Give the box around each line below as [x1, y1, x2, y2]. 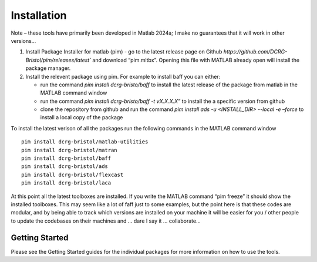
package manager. [25, 65, 71, 72]
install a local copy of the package [40, 114, 123, 121]
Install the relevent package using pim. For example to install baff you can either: [25, 73, 221, 80]
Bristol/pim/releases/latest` [25, 56, 91, 63]
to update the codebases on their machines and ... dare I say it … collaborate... [11, 217, 201, 224]
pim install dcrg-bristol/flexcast [21, 171, 124, 178]
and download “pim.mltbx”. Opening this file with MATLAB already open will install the [92, 56, 299, 63]
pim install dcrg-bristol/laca [21, 180, 112, 186]
